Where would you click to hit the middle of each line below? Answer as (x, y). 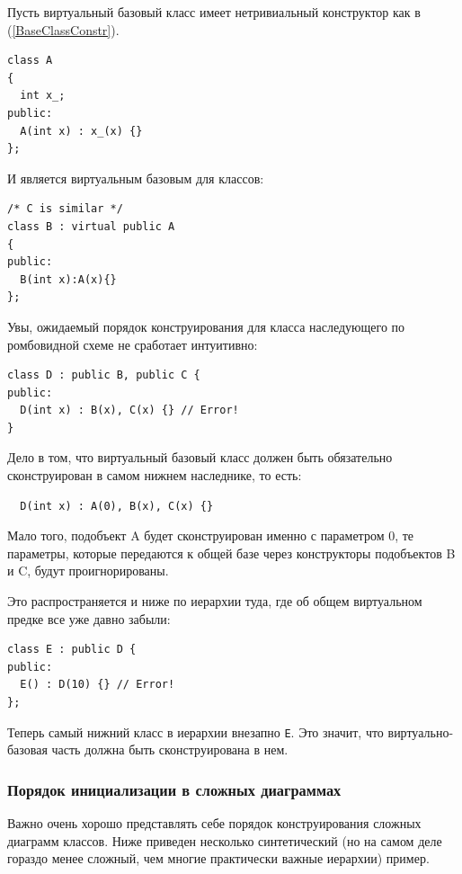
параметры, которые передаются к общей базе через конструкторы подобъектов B (231, 553)
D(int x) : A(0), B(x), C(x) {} (117, 506)
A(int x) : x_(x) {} (81, 131)
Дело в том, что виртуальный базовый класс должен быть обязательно (200, 457)
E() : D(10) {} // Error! (98, 685)
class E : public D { (72, 650)
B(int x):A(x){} (68, 279)
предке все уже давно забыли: (89, 618)
